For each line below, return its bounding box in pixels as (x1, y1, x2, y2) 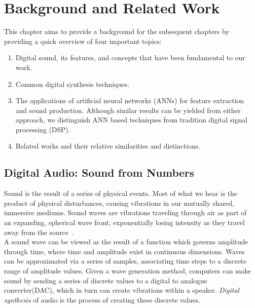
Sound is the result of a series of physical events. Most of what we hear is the (4, 188, 237, 198)
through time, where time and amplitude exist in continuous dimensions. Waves (4, 246, 245, 256)
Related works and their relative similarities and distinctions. (15, 141, 200, 151)
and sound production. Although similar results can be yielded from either (15, 105, 241, 115)
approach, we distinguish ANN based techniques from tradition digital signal (15, 115, 248, 125)
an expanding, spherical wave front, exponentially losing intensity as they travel (4, 217, 245, 228)
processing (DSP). (15, 124, 71, 134)
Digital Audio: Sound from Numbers (4, 165, 194, 180)
